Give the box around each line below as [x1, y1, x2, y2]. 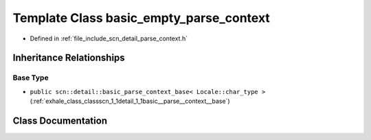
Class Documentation [12, 115, 108, 126]
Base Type [12, 73, 49, 82]
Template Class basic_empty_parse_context [12, 10, 271, 25]
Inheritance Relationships [12, 52, 125, 64]
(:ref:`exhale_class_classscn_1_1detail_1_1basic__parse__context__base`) [30, 97, 230, 106]
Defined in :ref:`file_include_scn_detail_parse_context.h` [30, 34, 188, 43]
